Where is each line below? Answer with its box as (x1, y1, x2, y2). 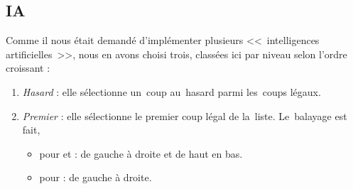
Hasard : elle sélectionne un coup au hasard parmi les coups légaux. (22, 84, 321, 99)
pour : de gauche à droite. (39, 170, 152, 185)
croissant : (6, 60, 50, 75)
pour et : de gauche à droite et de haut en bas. (39, 146, 243, 161)
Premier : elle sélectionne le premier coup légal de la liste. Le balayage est (22, 108, 347, 123)
